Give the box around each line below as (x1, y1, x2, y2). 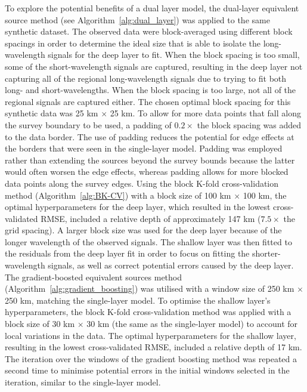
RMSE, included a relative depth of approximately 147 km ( (41, 212, 261, 224)
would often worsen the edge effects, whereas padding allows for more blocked (5, 165, 289, 178)
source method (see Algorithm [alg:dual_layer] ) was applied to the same (5, 13, 270, 26)
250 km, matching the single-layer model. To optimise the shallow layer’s (5, 294, 271, 306)
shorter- (252, 247, 281, 260)
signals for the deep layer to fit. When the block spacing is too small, (48, 48, 300, 61)
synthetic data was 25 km (5, 107, 98, 119)
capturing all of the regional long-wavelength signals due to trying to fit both (5, 72, 287, 84)
